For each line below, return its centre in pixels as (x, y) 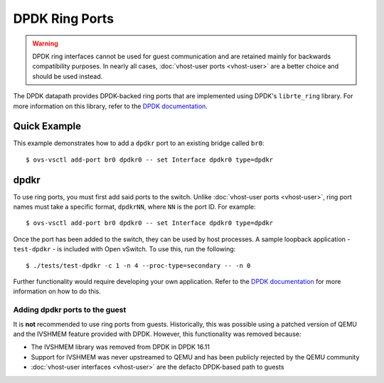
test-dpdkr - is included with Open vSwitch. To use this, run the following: (124, 249)
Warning (45, 43)
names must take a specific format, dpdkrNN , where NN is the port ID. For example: (134, 207)
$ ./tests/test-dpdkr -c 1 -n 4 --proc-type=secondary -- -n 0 (138, 266)
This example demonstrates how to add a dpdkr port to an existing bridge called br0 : (139, 143)
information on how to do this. (57, 291)
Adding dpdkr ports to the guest (70, 310)
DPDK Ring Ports (63, 19)
